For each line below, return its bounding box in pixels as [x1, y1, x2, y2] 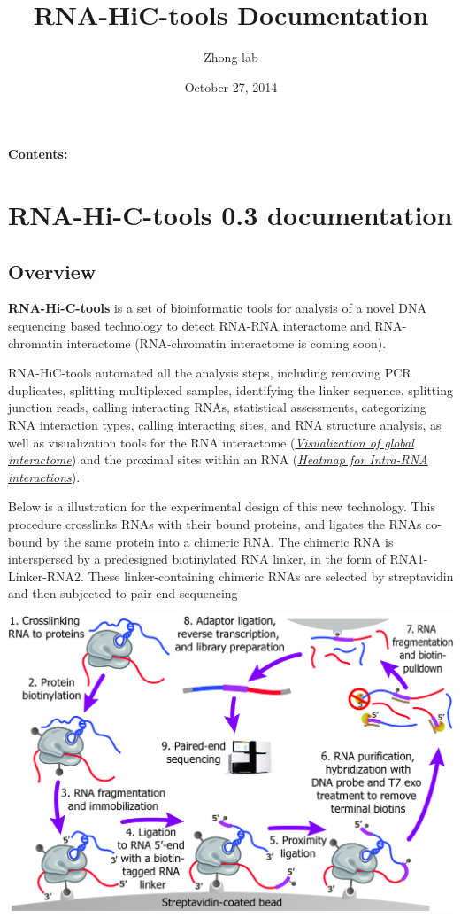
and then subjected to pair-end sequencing [8, 584, 238, 603]
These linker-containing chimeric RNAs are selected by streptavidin [88, 566, 454, 585]
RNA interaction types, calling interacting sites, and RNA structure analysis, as [8, 416, 442, 434]
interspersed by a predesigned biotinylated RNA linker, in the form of [8, 549, 386, 568]
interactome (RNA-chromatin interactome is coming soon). [66, 333, 387, 352]
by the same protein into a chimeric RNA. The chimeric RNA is [46, 532, 394, 550]
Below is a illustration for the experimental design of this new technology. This [8, 497, 435, 516]
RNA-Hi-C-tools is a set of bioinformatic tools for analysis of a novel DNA [8, 299, 426, 317]
